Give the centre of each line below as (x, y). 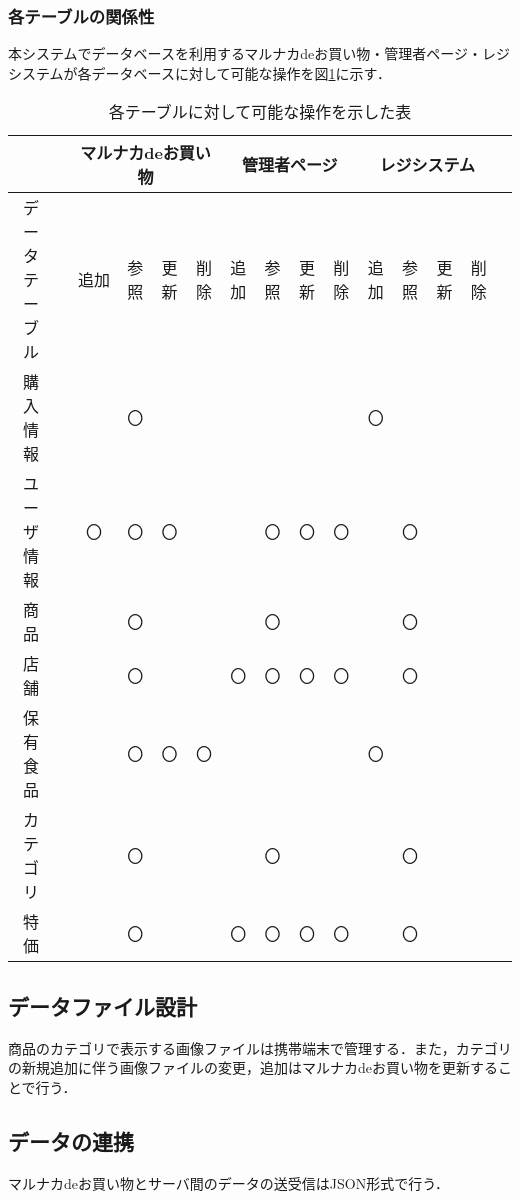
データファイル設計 (102, 1005)
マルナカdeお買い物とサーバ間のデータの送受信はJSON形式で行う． (229, 1182)
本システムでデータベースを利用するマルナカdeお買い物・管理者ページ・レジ (259, 53)
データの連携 (71, 1140)
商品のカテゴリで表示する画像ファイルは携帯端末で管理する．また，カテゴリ (260, 1047)
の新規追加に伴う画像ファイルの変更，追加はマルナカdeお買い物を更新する (253, 1067)
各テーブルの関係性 (81, 15)
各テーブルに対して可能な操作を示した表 (260, 112)
